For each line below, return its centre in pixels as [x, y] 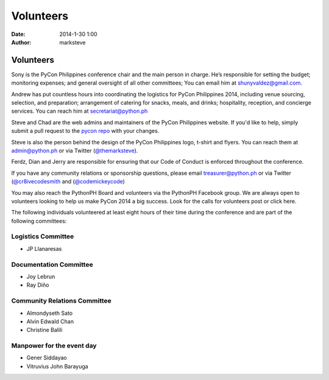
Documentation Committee [52, 264]
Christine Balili [44, 330]
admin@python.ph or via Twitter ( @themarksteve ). [75, 150]
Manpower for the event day [54, 346]
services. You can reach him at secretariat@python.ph [80, 111]
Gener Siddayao [47, 358]
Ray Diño [38, 285]
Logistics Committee [43, 236]
